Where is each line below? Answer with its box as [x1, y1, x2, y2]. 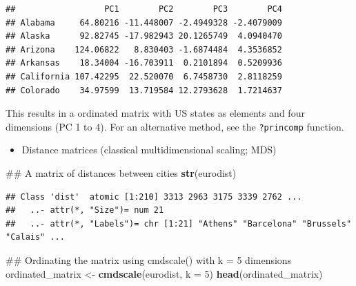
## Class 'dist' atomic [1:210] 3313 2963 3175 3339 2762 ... [6, 191, 302, 202]
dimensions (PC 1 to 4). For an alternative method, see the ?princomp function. [6, 119, 344, 133]
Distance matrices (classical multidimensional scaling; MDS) [21, 142, 277, 157]
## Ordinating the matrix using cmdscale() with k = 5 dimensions [6, 252, 292, 267]
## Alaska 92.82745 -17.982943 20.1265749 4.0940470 [6, 31, 282, 41]
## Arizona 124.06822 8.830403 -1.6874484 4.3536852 [6, 44, 282, 55]
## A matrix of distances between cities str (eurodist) [6, 166, 237, 180]
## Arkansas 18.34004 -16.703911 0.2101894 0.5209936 [6, 58, 282, 68]
